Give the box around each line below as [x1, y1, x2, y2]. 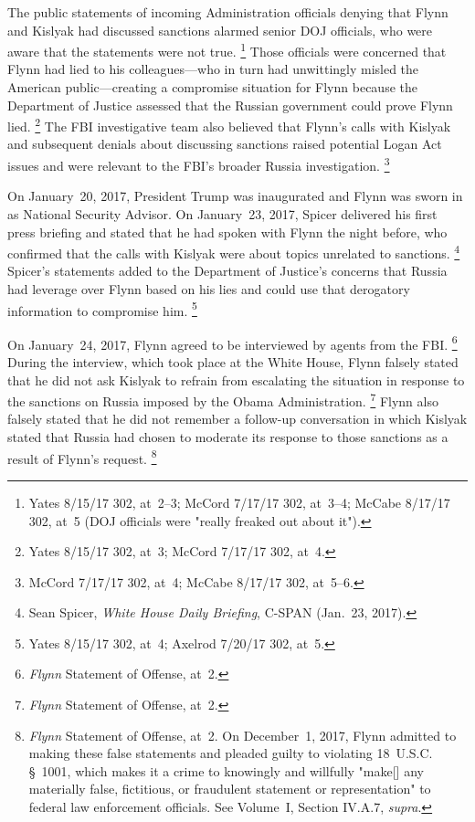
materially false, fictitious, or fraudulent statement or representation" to [28, 779, 431, 798]
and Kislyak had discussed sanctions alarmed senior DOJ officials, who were [7, 20, 433, 39]
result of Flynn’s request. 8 [7, 446, 157, 468]
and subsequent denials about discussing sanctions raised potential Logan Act [7, 134, 442, 153]
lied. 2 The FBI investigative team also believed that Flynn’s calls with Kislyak [7, 114, 451, 135]
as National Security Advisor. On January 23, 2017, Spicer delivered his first [7, 204, 438, 223]
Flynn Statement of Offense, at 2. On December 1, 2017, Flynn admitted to [28, 725, 457, 744]
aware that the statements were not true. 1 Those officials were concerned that [7, 39, 447, 60]
